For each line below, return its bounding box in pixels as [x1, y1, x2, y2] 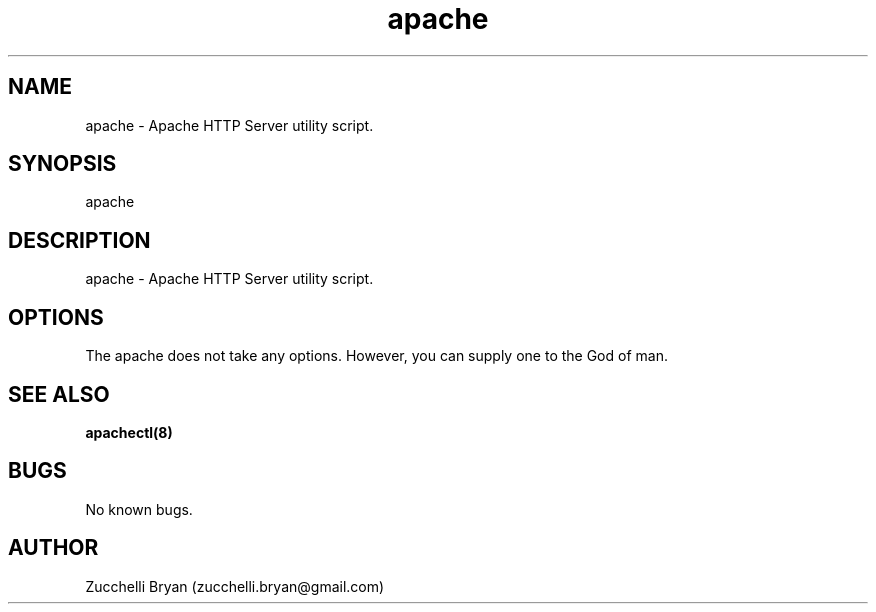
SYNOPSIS [8, 151, 117, 177]
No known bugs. [85, 500, 193, 518]
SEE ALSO [8, 381, 110, 407]
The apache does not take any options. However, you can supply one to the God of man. [85, 347, 668, 365]
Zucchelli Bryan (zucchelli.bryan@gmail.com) [85, 577, 385, 595]
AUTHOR [8, 535, 99, 561]
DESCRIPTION [8, 227, 151, 253]
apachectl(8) [85, 423, 173, 441]
